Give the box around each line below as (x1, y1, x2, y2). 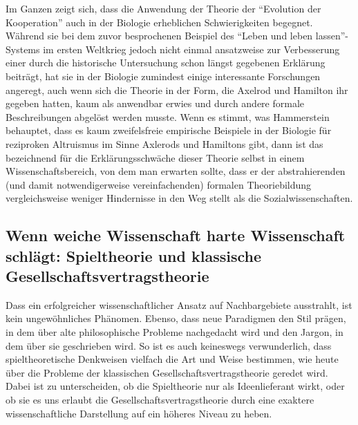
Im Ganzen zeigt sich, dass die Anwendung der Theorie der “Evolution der (6, 1, 321, 15)
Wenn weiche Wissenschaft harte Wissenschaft (6, 225, 346, 246)
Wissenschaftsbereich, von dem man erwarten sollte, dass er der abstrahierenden (6, 164, 346, 178)
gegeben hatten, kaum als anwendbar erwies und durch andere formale (6, 96, 305, 111)
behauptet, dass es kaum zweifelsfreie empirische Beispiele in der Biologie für (6, 123, 332, 138)
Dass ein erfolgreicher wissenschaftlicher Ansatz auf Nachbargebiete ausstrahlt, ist (6, 297, 352, 312)
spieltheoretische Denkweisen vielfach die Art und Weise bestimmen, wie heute (6, 352, 339, 366)
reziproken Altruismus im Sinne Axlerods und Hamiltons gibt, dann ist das (6, 136, 323, 151)
